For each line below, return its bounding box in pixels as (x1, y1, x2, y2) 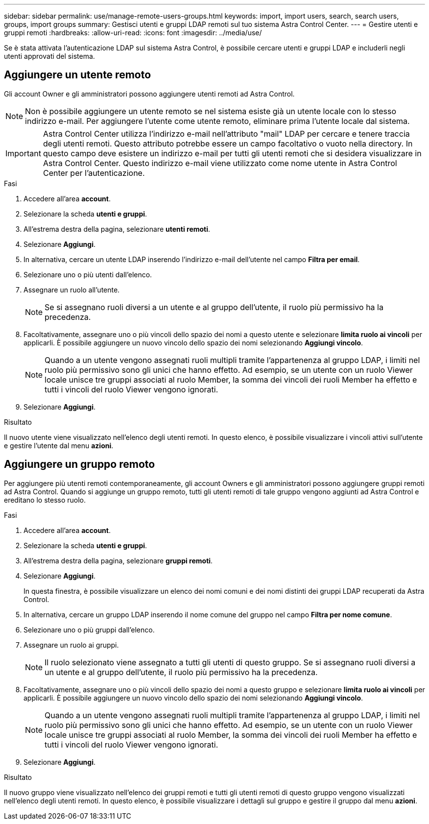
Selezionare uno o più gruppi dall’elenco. (24, 625, 155, 634)
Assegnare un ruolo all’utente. (24, 285, 120, 294)
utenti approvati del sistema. (4, 52, 95, 60)
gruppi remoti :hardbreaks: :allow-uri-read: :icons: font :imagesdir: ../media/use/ (4, 28, 262, 37)
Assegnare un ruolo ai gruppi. (24, 640, 119, 649)
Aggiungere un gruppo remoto (4, 458, 155, 471)
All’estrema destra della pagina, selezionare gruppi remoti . (24, 556, 213, 565)
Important (5, 148, 41, 158)
